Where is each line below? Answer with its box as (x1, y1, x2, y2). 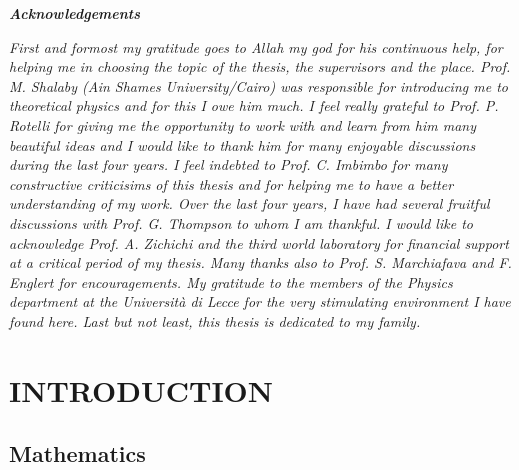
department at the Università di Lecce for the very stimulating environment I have (9, 291, 511, 312)
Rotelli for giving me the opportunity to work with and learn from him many (9, 114, 476, 135)
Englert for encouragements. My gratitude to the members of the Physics (9, 271, 453, 292)
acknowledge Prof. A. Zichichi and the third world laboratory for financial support (9, 232, 509, 253)
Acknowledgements (9, 3, 141, 23)
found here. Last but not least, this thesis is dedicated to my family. (9, 310, 421, 331)
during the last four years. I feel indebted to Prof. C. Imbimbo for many (9, 154, 448, 175)
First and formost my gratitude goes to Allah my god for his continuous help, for (9, 36, 503, 57)
